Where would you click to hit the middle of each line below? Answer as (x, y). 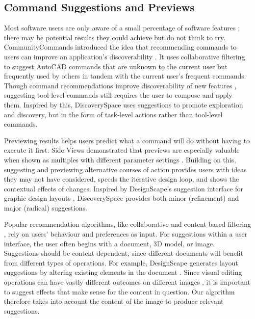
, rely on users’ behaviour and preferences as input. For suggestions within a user (126, 234)
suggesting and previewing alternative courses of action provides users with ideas (125, 169)
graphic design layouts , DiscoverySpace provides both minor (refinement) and (122, 198)
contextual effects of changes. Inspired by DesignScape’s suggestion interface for (124, 188)
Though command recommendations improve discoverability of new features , (120, 85)
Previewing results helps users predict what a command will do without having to (127, 140)
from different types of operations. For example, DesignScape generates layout (121, 262)
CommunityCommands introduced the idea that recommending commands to (120, 47)
